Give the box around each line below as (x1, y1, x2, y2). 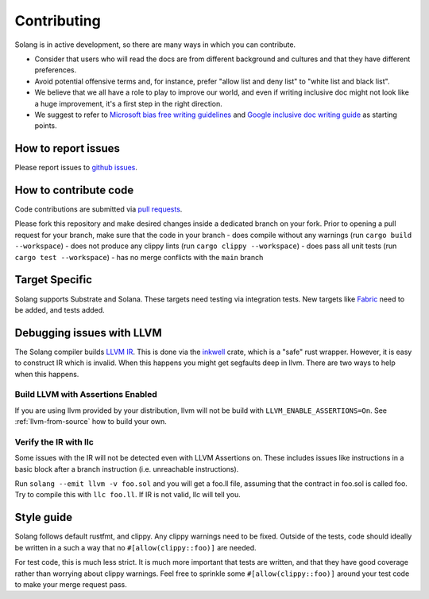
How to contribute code (14, 184, 134, 196)
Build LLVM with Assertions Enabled (14, 389, 158, 400)
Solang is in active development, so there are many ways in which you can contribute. (14, 40, 296, 49)
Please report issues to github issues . (14, 163, 138, 173)
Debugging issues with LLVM (14, 326, 162, 340)
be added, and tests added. (14, 305, 105, 314)
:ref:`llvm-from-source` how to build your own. (14, 417, 167, 426)
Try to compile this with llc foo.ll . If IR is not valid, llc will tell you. (14, 490, 242, 500)
